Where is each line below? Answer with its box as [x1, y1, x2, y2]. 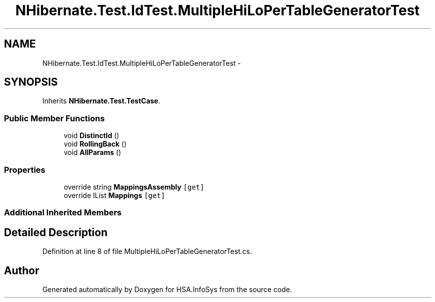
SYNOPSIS [4, 76, 58, 89]
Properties [4, 164, 46, 175]
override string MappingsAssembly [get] [64, 182, 205, 191]
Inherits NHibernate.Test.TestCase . [42, 97, 160, 105]
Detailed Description [4, 226, 108, 239]
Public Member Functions [4, 113, 105, 123]
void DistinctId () [64, 131, 119, 140]
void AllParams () [64, 148, 121, 157]
